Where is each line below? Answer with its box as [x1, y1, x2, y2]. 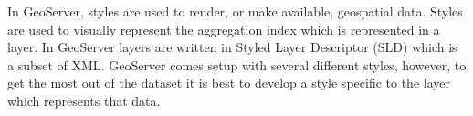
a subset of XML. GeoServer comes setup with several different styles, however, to [7, 55, 467, 74]
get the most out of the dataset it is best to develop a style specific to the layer [7, 73, 450, 92]
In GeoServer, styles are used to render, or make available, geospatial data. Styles [7, 2, 463, 20]
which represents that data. [7, 90, 161, 110]
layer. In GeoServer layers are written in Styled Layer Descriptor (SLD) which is [7, 37, 457, 57]
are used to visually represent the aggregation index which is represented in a [7, 19, 440, 38]
